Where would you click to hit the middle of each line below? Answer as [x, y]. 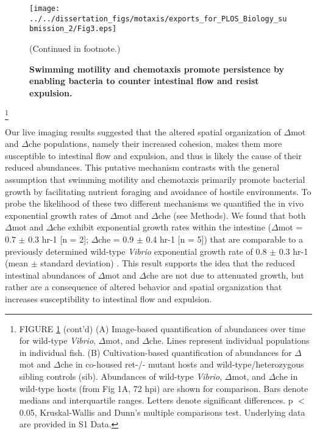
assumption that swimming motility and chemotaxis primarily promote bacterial [155, 180]
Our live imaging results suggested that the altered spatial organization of [143, 131]
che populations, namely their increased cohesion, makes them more [155, 144]
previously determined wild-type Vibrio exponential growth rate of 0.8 [136, 251]
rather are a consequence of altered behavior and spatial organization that [144, 287]
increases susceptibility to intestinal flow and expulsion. [109, 298]
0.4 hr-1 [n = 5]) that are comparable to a [225, 239]
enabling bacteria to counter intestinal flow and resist [144, 81]
